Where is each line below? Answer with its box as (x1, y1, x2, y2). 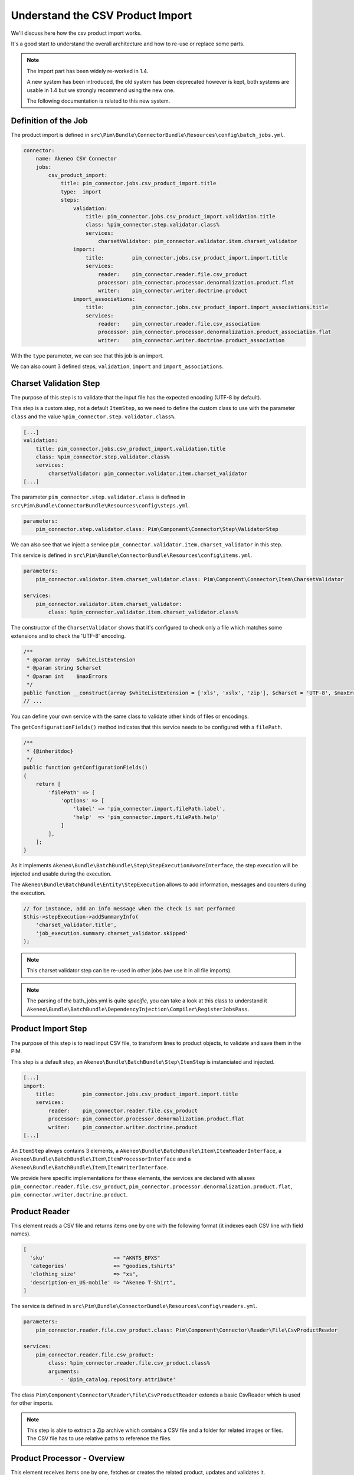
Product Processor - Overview (11, 1453, 125, 1463)
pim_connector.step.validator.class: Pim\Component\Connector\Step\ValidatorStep (35, 526, 278, 532)
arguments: (48, 1368, 80, 1375)
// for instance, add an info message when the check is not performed (23, 905, 235, 912)
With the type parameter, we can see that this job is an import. (11, 352, 164, 359)
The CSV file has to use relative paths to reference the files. (27, 1435, 172, 1442)
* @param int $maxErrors (27, 673, 108, 680)
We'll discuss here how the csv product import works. (11, 29, 142, 37)
